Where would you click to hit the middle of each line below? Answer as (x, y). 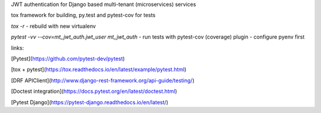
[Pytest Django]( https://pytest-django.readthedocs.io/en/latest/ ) (90, 102)
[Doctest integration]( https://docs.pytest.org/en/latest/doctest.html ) (94, 91)
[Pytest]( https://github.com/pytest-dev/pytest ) (68, 59)
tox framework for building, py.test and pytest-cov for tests (83, 15)
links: (18, 48)
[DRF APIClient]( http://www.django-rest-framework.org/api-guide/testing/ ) (103, 80)
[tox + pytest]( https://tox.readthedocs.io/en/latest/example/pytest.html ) (99, 70)
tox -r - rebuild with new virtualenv (53, 26)
